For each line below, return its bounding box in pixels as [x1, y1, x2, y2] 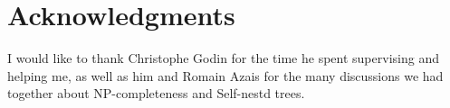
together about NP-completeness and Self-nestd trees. [7, 84, 305, 103]
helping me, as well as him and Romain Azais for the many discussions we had [7, 66, 444, 85]
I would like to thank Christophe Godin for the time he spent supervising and [7, 49, 439, 67]
